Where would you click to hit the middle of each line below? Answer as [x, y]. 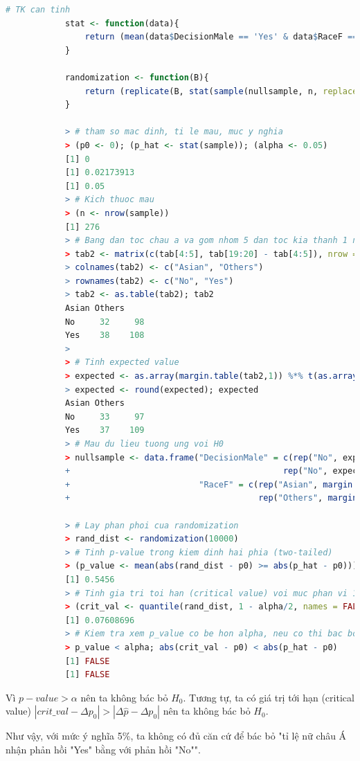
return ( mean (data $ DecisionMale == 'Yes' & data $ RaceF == [221, 37]
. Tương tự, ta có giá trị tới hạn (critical [269, 697]
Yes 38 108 [105, 335]
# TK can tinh [38, 10]
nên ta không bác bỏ [207, 711]
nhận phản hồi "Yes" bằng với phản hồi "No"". [103, 749]
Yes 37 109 [105, 430]
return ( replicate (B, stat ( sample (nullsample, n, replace [221, 91]
